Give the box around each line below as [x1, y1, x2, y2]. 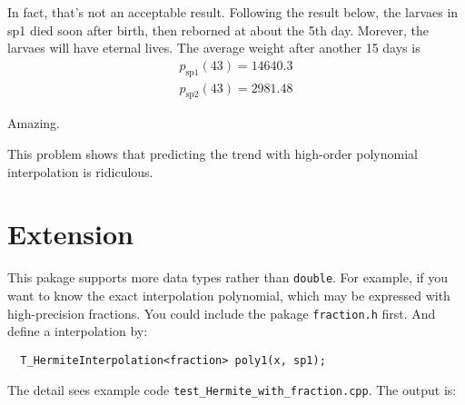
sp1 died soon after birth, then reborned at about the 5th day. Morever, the [7, 20, 430, 39]
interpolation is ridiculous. [7, 162, 153, 181]
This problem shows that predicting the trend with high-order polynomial [7, 144, 418, 163]
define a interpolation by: [7, 321, 148, 341]
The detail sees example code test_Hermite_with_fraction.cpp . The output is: [7, 380, 457, 399]
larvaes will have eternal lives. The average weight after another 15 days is [7, 38, 420, 57]
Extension [7, 215, 134, 252]
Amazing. [7, 114, 60, 133]
